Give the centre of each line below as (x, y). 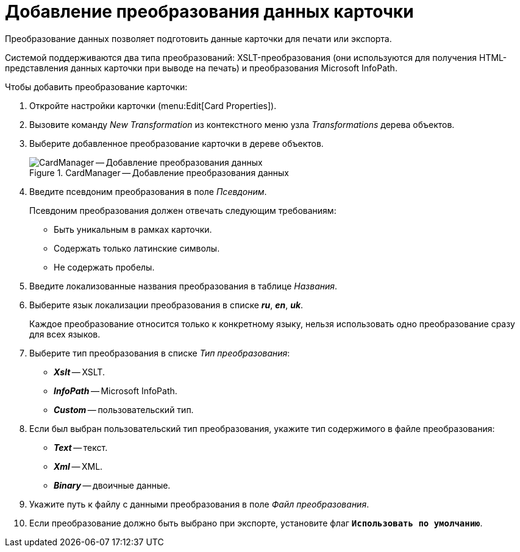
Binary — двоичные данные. (112, 485)
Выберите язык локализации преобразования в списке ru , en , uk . (166, 305)
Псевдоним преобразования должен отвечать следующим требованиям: (183, 210)
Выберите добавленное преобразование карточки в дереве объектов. (176, 143)
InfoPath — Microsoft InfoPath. (116, 391)
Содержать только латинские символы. (137, 248)
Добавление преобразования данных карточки (209, 12)
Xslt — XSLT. (79, 372)
